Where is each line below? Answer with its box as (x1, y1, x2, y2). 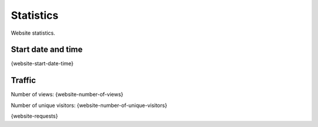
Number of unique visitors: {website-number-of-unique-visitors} (11, 102, 167, 109)
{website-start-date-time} (11, 60, 74, 67)
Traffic (11, 75, 37, 85)
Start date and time (11, 45, 83, 55)
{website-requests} (11, 112, 58, 120)
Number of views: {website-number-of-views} (11, 91, 124, 98)
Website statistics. (11, 29, 55, 36)
